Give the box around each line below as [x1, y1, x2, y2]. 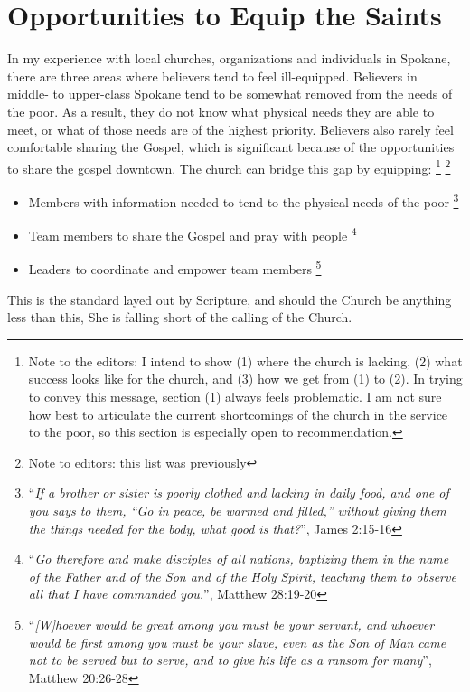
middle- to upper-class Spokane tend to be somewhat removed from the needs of [7, 84, 453, 103]
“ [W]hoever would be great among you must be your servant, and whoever [28, 615, 435, 633]
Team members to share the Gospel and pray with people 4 [28, 223, 357, 244]
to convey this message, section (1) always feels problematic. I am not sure [28, 387, 442, 406]
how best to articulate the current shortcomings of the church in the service [28, 404, 448, 423]
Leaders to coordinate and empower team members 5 [28, 257, 322, 279]
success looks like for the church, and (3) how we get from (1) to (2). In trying [28, 369, 463, 388]
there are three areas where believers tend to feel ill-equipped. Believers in [7, 66, 418, 85]
